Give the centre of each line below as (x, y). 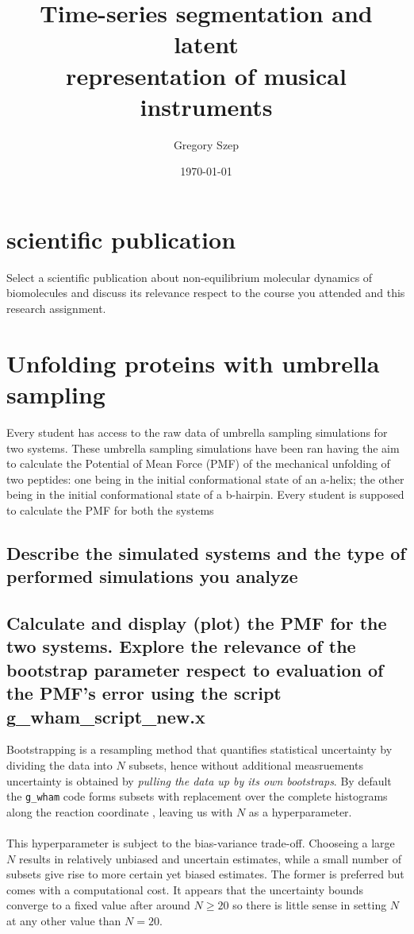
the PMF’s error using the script (144, 693)
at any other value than (64, 920)
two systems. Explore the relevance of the (181, 646)
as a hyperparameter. (300, 811)
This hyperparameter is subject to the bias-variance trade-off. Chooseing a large (201, 843)
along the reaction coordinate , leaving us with (120, 811)
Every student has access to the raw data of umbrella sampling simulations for (197, 432)
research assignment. (56, 308)
